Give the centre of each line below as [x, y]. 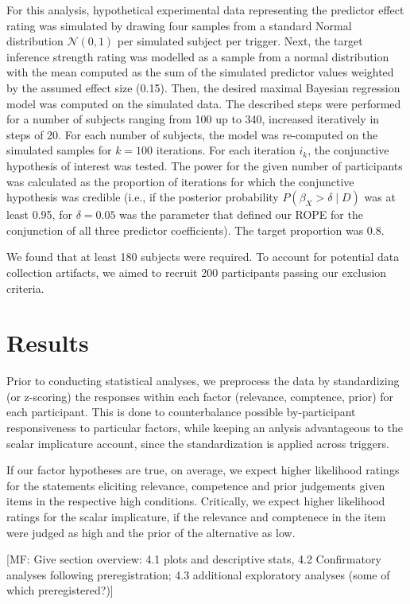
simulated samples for [59, 150]
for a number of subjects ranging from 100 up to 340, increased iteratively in [193, 119]
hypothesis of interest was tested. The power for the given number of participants [205, 165]
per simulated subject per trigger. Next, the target [240, 41]
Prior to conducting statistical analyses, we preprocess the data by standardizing [203, 381]
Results [48, 343]
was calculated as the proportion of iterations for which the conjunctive [180, 181]
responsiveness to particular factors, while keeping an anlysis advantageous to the [205, 427]
